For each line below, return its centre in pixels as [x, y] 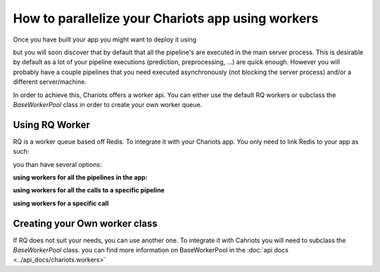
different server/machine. [50, 82]
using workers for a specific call [61, 203]
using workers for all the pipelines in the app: [80, 177]
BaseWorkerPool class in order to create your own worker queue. [108, 104]
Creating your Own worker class [85, 223]
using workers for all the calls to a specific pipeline [89, 190]
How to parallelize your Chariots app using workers [166, 18]
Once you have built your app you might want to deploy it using [105, 39]
